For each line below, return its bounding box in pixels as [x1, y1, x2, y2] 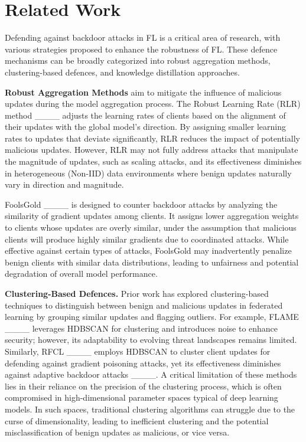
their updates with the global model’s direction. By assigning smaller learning [5, 120, 286, 133]
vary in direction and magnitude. [5, 178, 124, 191]
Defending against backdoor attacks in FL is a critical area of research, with [5, 31, 281, 44]
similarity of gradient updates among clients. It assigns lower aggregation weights [5, 209, 299, 222]
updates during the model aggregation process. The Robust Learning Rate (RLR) [5, 97, 301, 110]
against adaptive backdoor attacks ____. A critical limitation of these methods [5, 368, 297, 381]
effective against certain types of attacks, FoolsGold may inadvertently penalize [5, 244, 292, 257]
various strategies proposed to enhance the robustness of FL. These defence [5, 42, 278, 55]
